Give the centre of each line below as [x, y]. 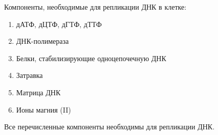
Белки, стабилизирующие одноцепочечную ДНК [91, 58]
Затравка [29, 75]
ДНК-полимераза [42, 41]
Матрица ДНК [38, 92]
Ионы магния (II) [43, 109]
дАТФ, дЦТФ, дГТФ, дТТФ [59, 24]
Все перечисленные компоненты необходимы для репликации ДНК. [110, 127]
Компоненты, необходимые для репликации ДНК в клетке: [95, 7]
